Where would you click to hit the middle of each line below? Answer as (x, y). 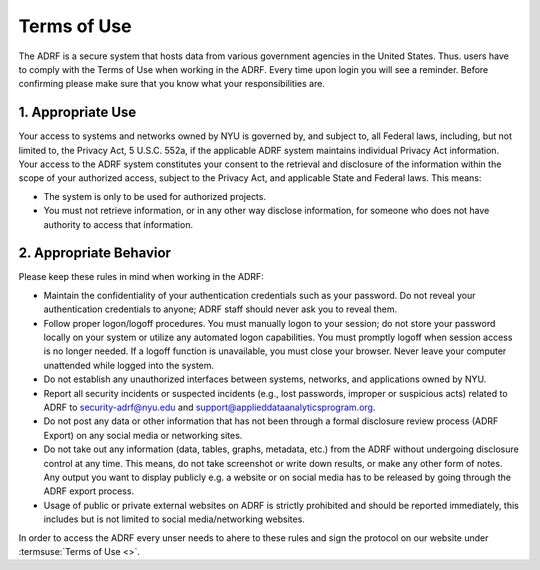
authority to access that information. (118, 224)
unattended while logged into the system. (129, 365)
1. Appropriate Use (77, 112)
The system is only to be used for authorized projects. (155, 196)
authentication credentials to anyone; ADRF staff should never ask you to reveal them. (220, 309)
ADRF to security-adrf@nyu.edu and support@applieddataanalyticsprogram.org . (209, 407)
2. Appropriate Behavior (95, 253)
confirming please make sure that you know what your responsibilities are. (171, 84)
